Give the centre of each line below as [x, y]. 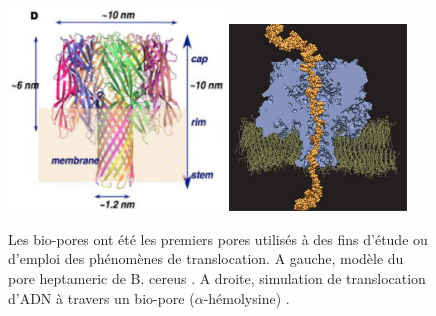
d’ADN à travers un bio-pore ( [101, 297]
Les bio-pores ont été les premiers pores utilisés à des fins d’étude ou [218, 238]
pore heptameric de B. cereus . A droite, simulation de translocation [217, 277]
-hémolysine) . [246, 297]
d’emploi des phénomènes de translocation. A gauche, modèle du [206, 258]
